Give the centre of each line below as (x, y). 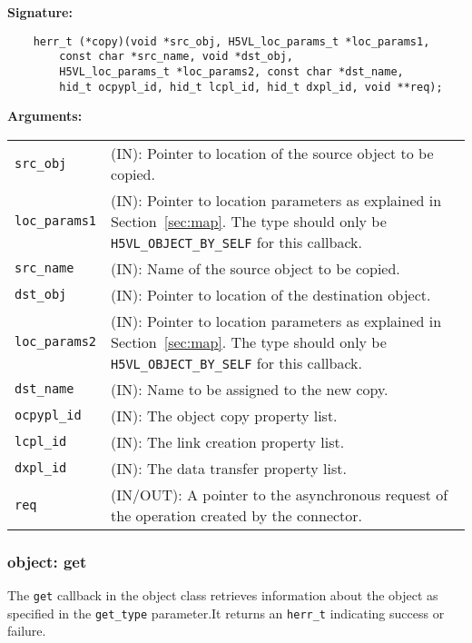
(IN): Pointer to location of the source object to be (272, 153)
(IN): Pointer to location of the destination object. (271, 294)
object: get (47, 561)
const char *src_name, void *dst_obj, (176, 57)
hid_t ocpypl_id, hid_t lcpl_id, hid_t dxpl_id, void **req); (251, 87)
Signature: (40, 12)
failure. (27, 631)
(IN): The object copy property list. (224, 415)
